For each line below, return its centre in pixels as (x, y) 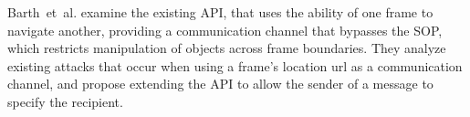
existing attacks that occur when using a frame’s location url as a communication (235, 65)
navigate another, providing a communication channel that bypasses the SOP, (225, 30)
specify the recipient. (65, 101)
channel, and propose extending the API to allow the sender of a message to (220, 84)
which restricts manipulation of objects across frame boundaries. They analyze (227, 48)
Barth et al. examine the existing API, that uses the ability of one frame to (220, 12)
